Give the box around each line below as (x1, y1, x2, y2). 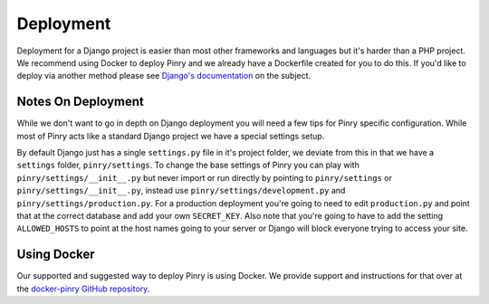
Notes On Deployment (16, 94, 145, 109)
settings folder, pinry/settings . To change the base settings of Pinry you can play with (16, 159, 360, 171)
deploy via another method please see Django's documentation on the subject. (16, 71, 312, 81)
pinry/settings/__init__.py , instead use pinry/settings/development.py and (16, 185, 346, 196)
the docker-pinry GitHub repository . (16, 283, 150, 294)
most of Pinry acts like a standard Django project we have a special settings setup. (16, 130, 325, 141)
